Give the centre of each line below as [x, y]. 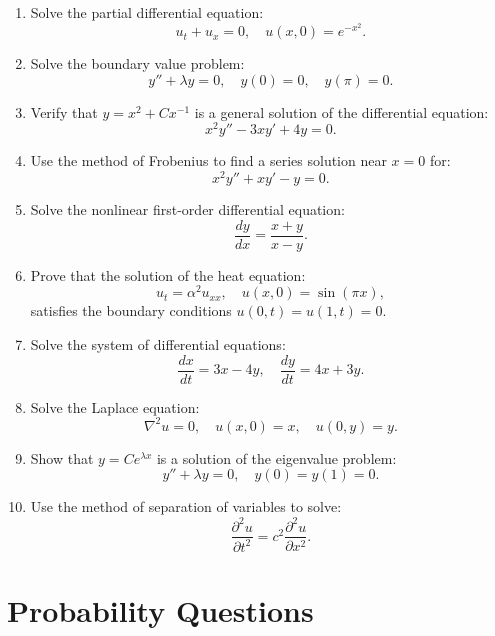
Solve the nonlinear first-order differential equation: [187, 209]
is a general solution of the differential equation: [341, 111]
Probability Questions [160, 610]
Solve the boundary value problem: [137, 63]
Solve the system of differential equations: [158, 344]
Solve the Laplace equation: [115, 406]
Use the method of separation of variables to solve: [186, 506]
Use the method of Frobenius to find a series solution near [208, 160]
